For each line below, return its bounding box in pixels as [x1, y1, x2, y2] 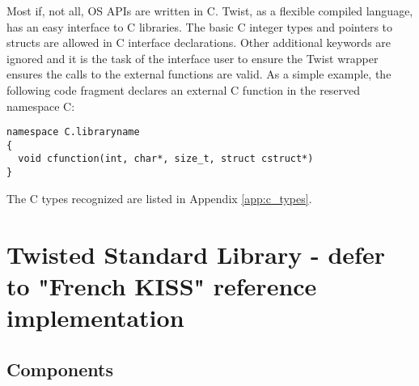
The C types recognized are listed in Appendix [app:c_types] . [6, 189, 312, 206]
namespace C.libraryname [6, 126, 140, 138]
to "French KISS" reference [6, 269, 317, 302]
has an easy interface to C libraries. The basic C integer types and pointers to [6, 18, 393, 35]
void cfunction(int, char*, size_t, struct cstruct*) [18, 153, 314, 165]
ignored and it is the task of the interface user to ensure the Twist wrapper [6, 49, 379, 66]
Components [6, 356, 113, 381]
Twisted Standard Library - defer [6, 237, 385, 270]
